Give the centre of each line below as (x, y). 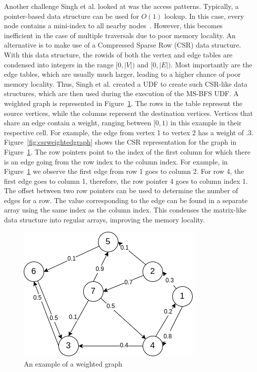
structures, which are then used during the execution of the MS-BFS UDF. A (122, 93)
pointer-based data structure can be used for (72, 16)
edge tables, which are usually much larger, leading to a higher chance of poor (122, 74)
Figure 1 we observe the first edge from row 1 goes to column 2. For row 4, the (124, 171)
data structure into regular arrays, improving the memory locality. (104, 220)
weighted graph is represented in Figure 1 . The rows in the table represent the (123, 103)
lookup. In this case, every (204, 16)
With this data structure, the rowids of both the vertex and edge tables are (118, 54)
